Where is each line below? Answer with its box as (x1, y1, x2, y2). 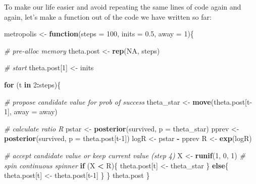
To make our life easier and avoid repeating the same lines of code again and (4, 2, 241, 12)
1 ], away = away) (4, 106, 58, 117)
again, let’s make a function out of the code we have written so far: (4, 11, 212, 22)
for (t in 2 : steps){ (4, 79, 61, 89)
